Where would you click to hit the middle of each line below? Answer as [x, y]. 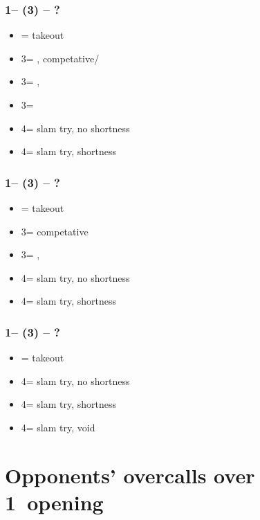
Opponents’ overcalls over [130, 475]
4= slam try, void [58, 427]
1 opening [54, 502]
